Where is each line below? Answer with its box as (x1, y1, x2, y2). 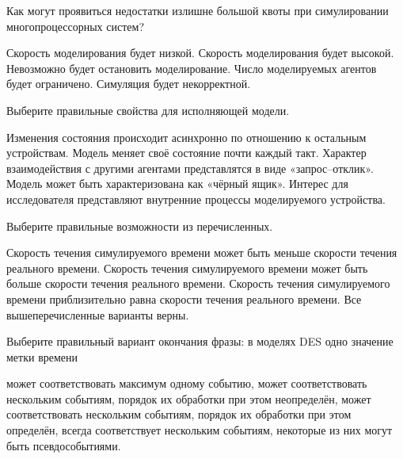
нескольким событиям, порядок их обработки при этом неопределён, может (6, 390, 371, 407)
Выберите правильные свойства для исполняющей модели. (6, 101, 290, 118)
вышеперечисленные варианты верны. (6, 306, 189, 323)
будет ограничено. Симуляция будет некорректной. (6, 75, 251, 92)
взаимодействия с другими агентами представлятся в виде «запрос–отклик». (6, 159, 374, 176)
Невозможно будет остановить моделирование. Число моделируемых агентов (6, 59, 377, 76)
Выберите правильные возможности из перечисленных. (6, 217, 273, 234)
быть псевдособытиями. (6, 437, 121, 453)
